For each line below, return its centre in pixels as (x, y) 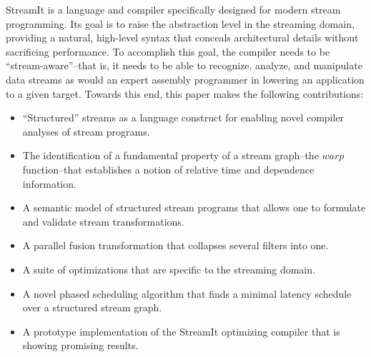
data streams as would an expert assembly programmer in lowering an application (185, 79)
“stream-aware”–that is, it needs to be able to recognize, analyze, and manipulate (184, 65)
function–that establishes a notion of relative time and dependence (168, 169)
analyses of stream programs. (86, 131)
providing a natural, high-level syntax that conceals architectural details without (182, 37)
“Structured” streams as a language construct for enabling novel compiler (183, 117)
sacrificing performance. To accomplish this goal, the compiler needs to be (168, 51)
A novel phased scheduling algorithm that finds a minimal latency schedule (187, 293)
